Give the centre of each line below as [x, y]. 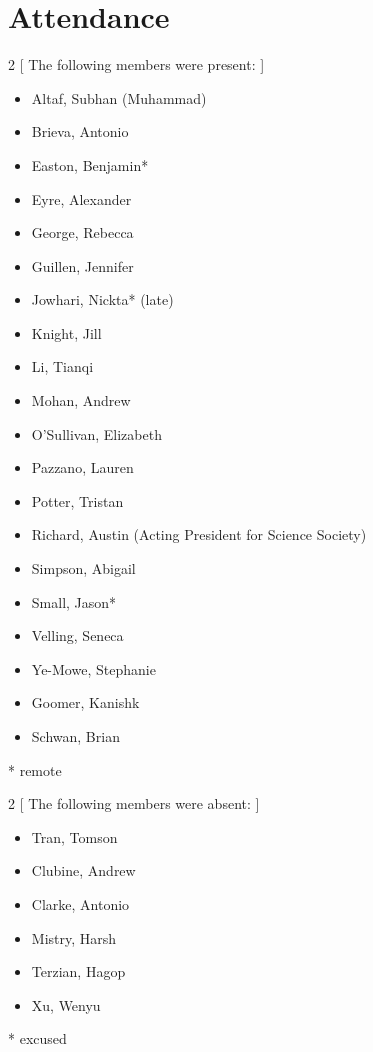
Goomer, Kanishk [85, 702]
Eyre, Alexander [81, 198]
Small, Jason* [74, 601]
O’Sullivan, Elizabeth [96, 433]
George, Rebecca [82, 232]
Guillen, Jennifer [82, 265]
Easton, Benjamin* [90, 164]
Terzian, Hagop [78, 971]
